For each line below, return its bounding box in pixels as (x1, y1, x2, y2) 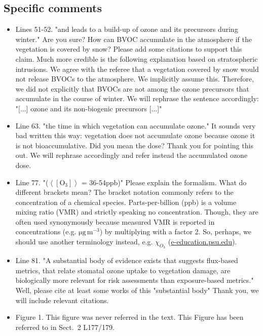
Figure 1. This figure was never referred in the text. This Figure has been (15, 312, 244, 322)
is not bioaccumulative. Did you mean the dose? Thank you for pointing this (15, 140, 253, 150)
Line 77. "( (15, 177, 49, 187)
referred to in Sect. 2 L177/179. (15, 321, 115, 332)
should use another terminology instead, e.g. (15, 236, 153, 247)
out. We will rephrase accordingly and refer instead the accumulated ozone (15, 150, 248, 160)
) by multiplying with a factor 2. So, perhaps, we (99, 226, 251, 237)
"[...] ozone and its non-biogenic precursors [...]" (15, 103, 162, 113)
